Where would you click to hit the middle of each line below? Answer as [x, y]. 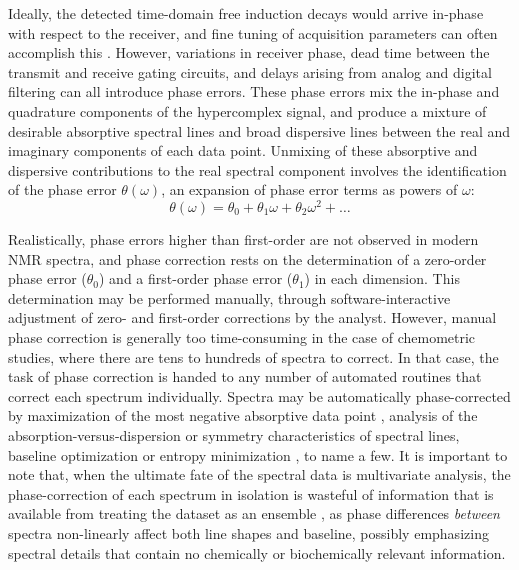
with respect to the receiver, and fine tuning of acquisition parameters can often [253, 32]
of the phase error [62, 189]
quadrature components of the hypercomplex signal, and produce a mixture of [247, 110]
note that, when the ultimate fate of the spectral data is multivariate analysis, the [259, 474]
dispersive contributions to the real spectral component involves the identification [257, 169]
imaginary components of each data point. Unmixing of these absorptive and [243, 150]
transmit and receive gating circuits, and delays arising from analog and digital [250, 71]
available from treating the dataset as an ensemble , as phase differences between [254, 513]
